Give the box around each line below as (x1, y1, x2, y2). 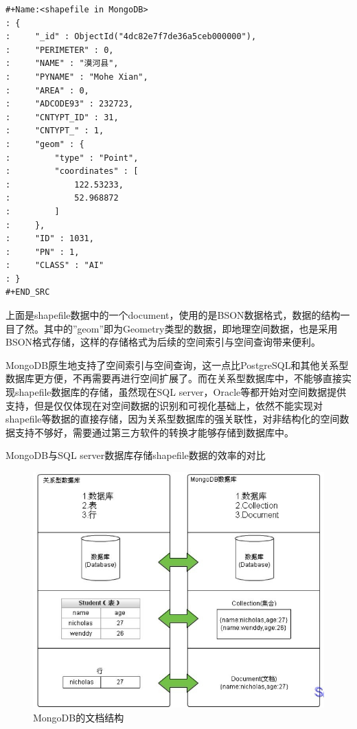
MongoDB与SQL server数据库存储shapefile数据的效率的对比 (5, 448, 266, 462)
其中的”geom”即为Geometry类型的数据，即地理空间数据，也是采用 (43, 321, 338, 335)
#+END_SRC (5, 287, 50, 298)
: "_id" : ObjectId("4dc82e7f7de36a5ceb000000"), (5, 32, 257, 42)
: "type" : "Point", (5, 153, 139, 163)
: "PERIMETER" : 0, (5, 45, 114, 55)
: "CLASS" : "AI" (5, 260, 104, 271)
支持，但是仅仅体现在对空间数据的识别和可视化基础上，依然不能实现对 (5, 398, 323, 412)
